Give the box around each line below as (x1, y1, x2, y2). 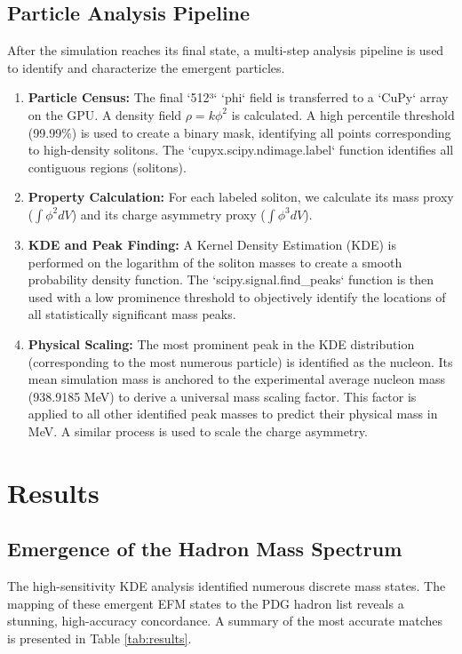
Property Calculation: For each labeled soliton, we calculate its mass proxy (28, 187, 454, 206)
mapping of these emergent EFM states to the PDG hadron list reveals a (7, 594, 404, 612)
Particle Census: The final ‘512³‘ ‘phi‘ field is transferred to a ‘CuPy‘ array (28, 88, 449, 107)
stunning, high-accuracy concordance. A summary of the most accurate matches (7, 611, 443, 630)
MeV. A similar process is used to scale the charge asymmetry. (28, 421, 368, 440)
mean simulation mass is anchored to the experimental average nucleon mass (28, 370, 445, 388)
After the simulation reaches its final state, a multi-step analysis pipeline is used (7, 41, 444, 60)
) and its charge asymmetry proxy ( (71, 204, 266, 223)
